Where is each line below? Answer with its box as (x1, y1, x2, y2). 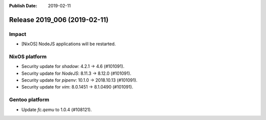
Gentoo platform (9, 96, 49, 103)
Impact (9, 30, 27, 37)
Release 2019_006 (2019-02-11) (9, 15, 109, 24)
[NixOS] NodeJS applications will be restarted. (21, 41, 116, 47)
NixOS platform (9, 53, 47, 60)
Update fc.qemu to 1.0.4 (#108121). (21, 106, 92, 113)
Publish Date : (9, 3, 37, 8)
